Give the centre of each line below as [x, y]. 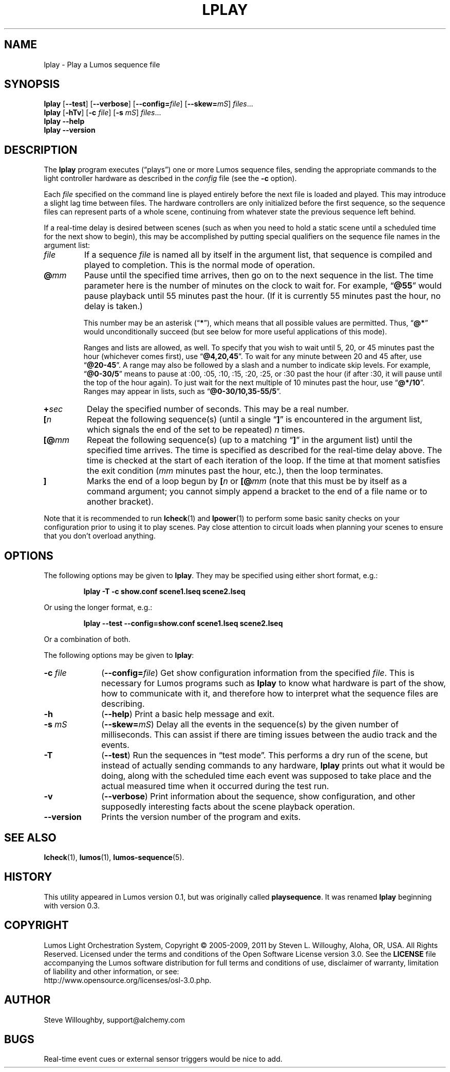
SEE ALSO [30, 837]
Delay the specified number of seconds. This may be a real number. [218, 409]
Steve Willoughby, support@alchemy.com [114, 1020]
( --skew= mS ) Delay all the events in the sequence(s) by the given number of [250, 725]
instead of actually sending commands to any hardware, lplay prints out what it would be [273, 766]
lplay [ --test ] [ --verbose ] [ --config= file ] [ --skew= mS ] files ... [148, 104]
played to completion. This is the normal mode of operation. [200, 265]
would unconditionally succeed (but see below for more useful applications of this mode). [235, 332]
